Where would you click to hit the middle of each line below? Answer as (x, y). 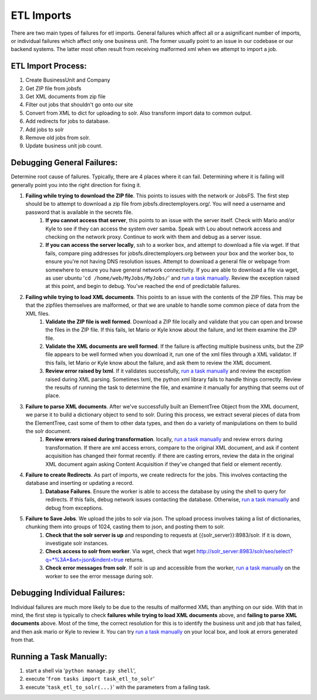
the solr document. (48, 431)
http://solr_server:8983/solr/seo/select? (245, 551)
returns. (134, 560)
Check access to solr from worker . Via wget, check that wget (120, 551)
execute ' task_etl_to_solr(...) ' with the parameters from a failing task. (118, 687)
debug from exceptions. (74, 508)
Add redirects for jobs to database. (68, 121)
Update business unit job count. (64, 146)
